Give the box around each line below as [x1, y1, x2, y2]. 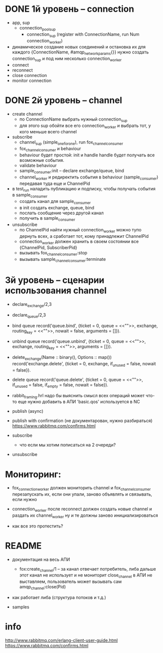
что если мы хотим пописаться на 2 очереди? [19, 442, 116, 448]
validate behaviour [19, 163, 57, 169]
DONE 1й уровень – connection [5, 3, 134, 15]
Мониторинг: [5, 469, 61, 480]
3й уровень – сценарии [5, 275, 104, 286]
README [5, 540, 42, 551]
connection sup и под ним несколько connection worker [12, 55, 122, 62]
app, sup [12, 20, 30, 25]
